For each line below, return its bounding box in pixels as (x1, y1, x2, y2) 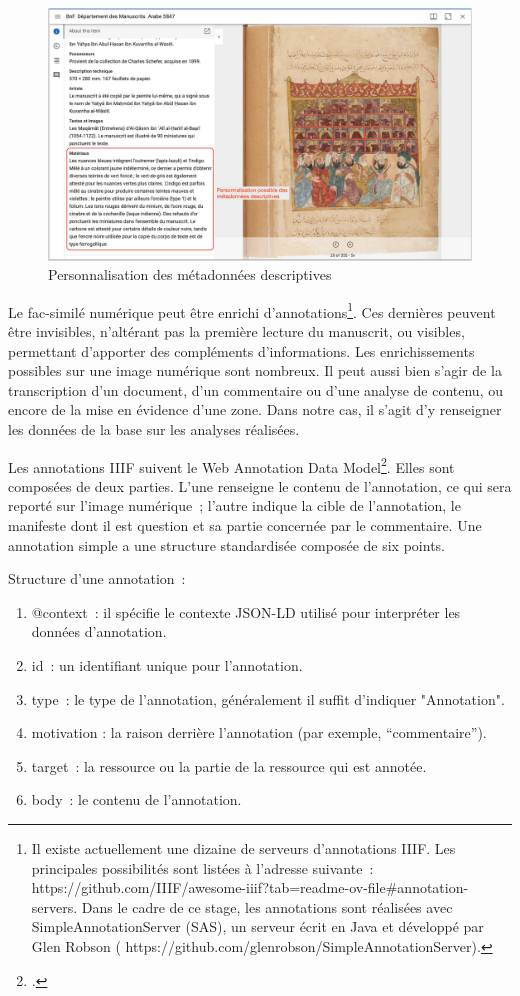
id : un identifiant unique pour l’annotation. (31, 654, 303, 675)
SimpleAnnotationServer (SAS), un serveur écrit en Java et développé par (31, 916, 484, 937)
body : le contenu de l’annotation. (31, 789, 242, 810)
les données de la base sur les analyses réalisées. (8, 418, 300, 439)
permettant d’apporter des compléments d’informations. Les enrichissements (8, 340, 475, 361)
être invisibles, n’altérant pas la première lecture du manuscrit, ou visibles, (8, 321, 465, 342)
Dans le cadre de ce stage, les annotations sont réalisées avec (81, 896, 453, 917)
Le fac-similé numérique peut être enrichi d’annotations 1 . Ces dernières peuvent (8, 298, 496, 322)
